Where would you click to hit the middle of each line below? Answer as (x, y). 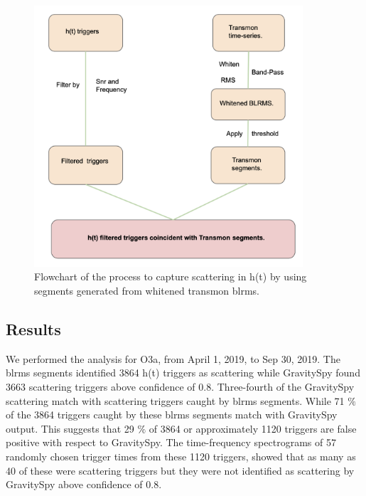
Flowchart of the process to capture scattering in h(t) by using (171, 276)
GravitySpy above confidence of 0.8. (84, 484)
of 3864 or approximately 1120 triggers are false (253, 428)
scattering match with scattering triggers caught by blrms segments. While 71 (175, 400)
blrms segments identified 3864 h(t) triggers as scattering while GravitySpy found (183, 373)
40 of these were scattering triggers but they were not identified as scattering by (180, 470)
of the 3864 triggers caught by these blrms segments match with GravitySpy (172, 415)
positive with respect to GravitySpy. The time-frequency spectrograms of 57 (171, 442)
